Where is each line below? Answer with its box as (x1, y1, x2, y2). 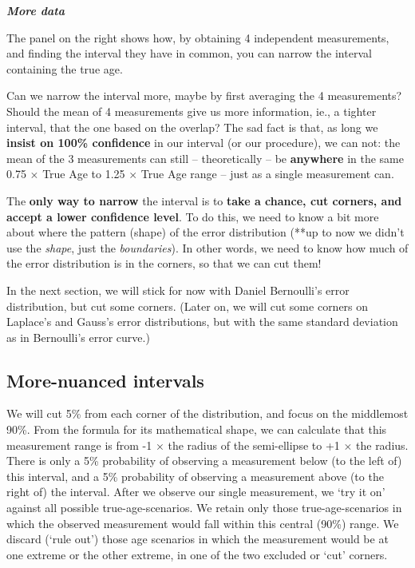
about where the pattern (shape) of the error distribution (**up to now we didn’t (6, 224, 405, 240)
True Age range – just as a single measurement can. (140, 165, 394, 182)
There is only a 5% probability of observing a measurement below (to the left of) (6, 452, 402, 469)
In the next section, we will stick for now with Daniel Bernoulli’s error (6, 281, 350, 298)
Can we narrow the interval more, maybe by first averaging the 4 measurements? (6, 87, 402, 104)
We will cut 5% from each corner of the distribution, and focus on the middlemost (6, 405, 409, 422)
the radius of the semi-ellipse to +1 (168, 436, 340, 453)
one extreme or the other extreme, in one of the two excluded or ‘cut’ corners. (6, 546, 388, 562)
